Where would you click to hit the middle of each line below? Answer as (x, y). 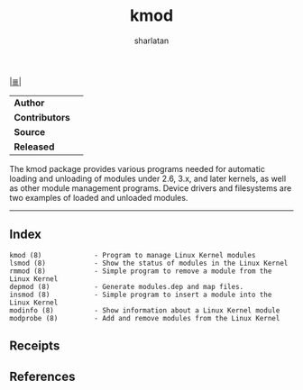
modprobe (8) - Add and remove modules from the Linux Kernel (145, 318)
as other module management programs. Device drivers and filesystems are (151, 188)
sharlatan (151, 41)
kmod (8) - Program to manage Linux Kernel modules (133, 255)
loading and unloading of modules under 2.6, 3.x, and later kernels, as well (148, 178)
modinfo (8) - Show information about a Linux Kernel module (145, 310)
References (42, 376)
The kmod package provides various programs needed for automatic (138, 168)
